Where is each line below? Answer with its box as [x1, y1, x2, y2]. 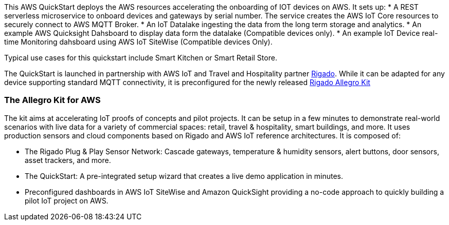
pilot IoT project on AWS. [25, 196, 109, 205]
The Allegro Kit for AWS [4, 95, 101, 106]
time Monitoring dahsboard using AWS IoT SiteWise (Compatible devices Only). [4, 37, 273, 46]
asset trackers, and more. [25, 155, 111, 165]
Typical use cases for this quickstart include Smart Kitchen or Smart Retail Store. [4, 53, 277, 62]
